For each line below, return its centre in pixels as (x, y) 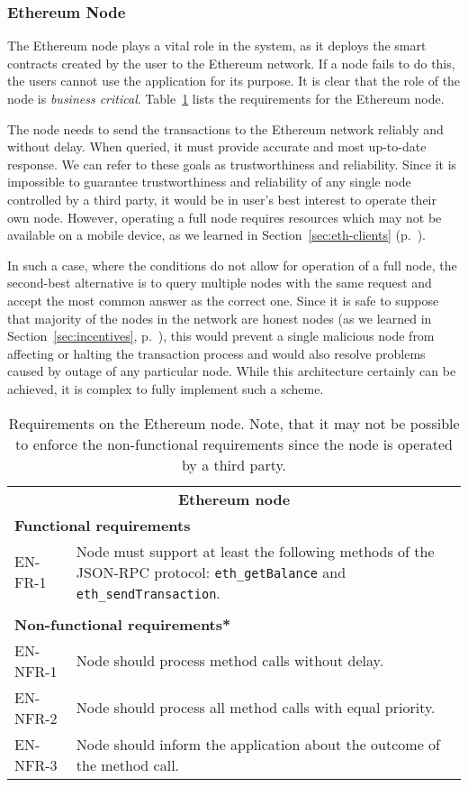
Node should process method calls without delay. (230, 660)
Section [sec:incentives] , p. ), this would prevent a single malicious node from (221, 336)
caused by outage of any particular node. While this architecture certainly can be (232, 371)
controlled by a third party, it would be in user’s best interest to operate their (222, 199)
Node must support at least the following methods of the (255, 551)
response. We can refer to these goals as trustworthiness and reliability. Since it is (232, 164)
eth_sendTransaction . (148, 592)
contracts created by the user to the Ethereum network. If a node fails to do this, (231, 63)
